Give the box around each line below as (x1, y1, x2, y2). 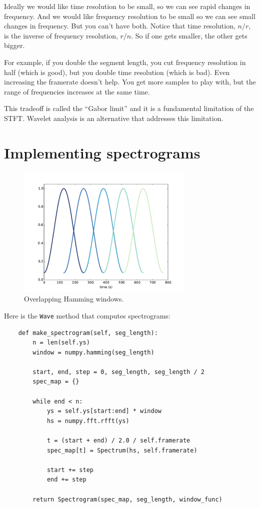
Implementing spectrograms (4, 142, 200, 162)
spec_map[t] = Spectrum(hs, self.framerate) (46, 446, 197, 454)
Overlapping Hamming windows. (24, 293, 124, 304)
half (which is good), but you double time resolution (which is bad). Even (4, 66, 230, 77)
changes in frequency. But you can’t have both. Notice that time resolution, (4, 20, 235, 31)
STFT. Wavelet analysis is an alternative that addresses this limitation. (4, 112, 223, 123)
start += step (46, 466, 93, 473)
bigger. (4, 40, 25, 50)
